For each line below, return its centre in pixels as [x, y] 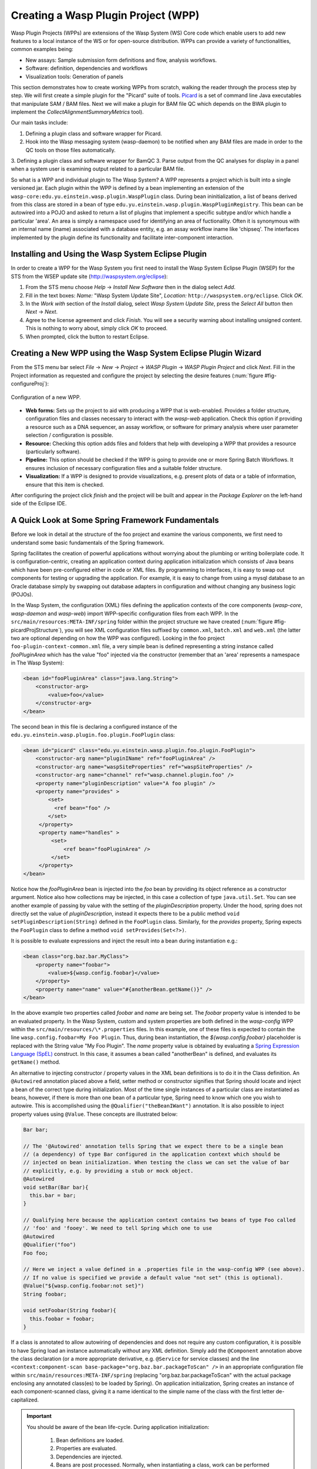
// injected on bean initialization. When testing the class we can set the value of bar [156, 1163]
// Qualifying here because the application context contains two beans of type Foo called [159, 1220]
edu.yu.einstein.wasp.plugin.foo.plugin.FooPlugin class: [93, 735]
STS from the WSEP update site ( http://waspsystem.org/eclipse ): [90, 276]
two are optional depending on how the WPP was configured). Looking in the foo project [118, 638]
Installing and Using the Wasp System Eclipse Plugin [109, 254]
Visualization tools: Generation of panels [74, 76]
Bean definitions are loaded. [90, 1440]
